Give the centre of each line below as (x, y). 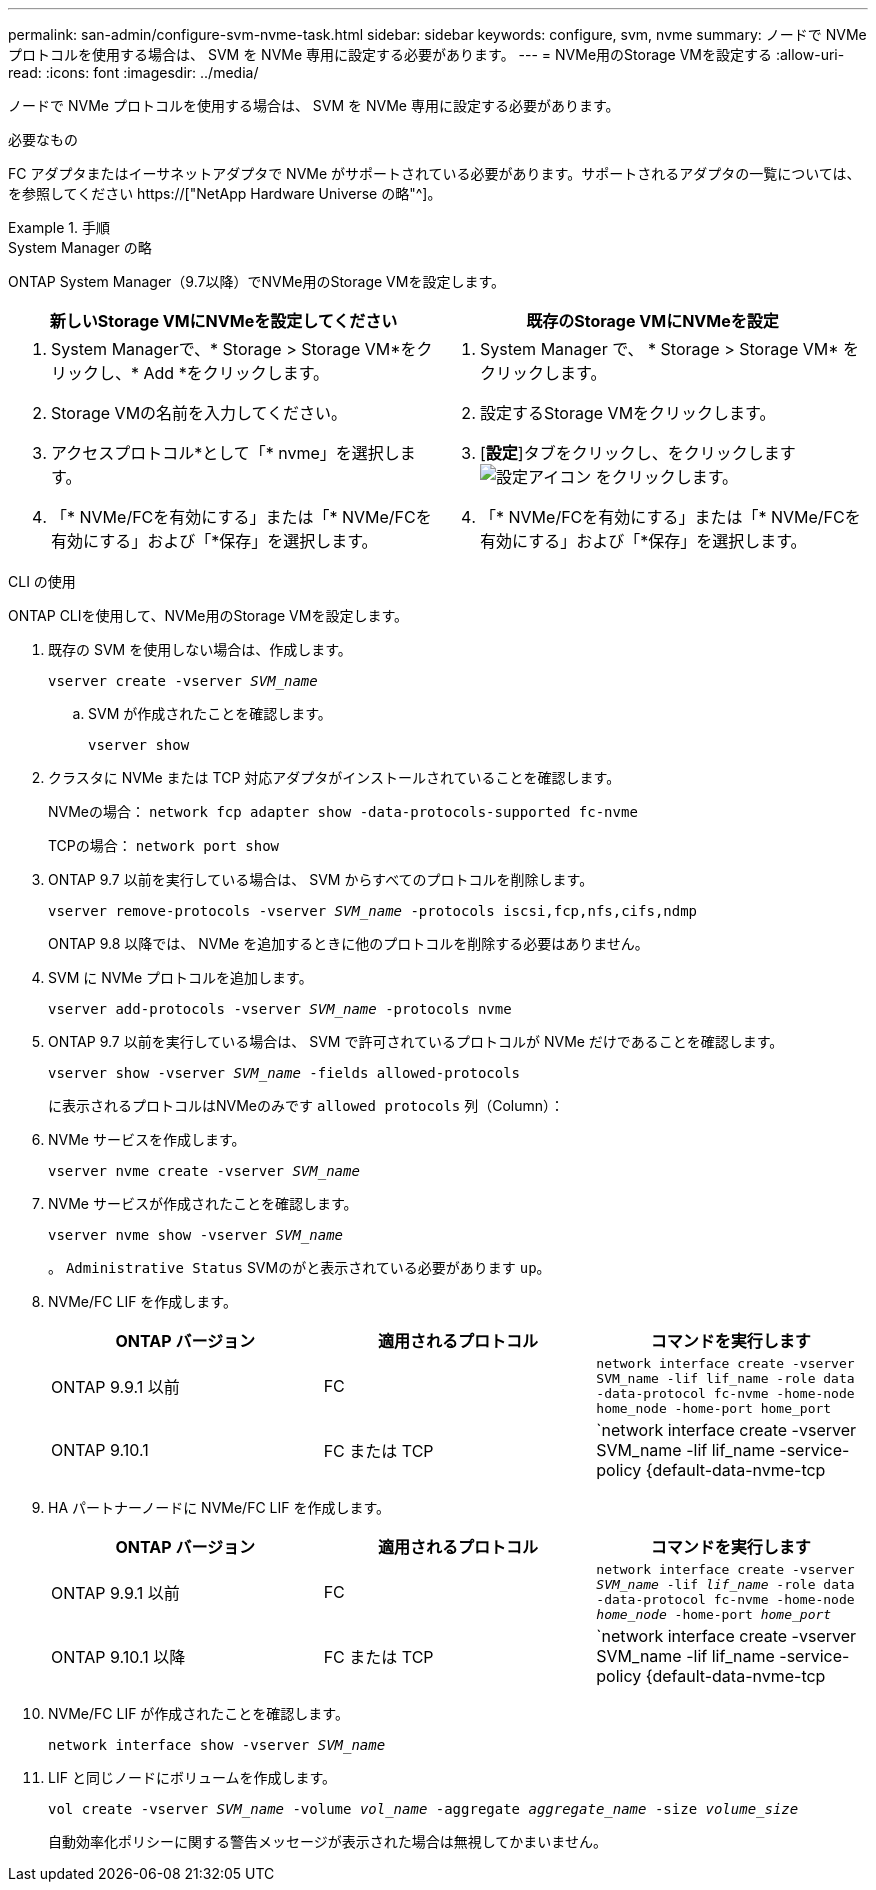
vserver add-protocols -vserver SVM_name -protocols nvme (280, 1009)
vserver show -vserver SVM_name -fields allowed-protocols (284, 1073)
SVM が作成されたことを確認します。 (210, 713)
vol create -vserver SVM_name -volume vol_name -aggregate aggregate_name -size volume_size (423, 1809)
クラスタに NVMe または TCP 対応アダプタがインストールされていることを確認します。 (334, 777)
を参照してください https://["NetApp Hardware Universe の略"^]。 (225, 193)
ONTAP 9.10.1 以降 (118, 1657)
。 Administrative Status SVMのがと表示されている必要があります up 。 (299, 1267)
